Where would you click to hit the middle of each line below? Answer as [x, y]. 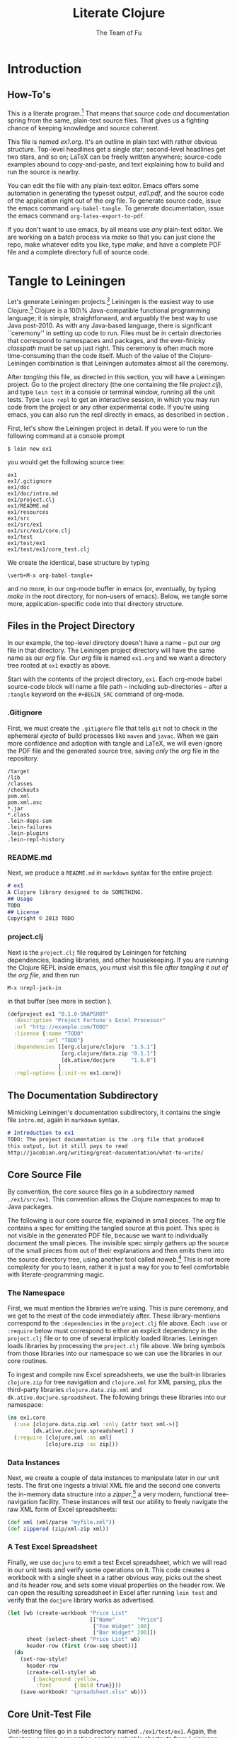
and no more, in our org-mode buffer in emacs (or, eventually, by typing [112, 588]
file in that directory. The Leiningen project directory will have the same [111, 651]
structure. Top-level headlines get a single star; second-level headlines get [116, 150]
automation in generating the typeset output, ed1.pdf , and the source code [116, 194]
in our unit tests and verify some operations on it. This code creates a [109, 1570]
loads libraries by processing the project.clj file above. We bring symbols [116, 1346]
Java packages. [30, 1207]
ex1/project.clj [31, 500]
